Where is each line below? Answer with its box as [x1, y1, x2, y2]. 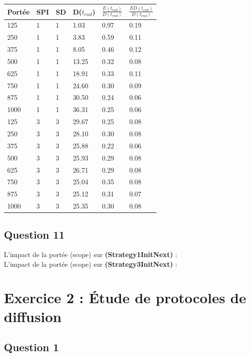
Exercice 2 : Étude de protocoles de [4, 287, 246, 307]
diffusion [4, 306, 62, 326]
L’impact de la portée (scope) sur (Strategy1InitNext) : [4, 249, 177, 260]
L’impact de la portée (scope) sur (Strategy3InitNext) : [4, 259, 177, 269]
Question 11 [4, 227, 65, 242]
